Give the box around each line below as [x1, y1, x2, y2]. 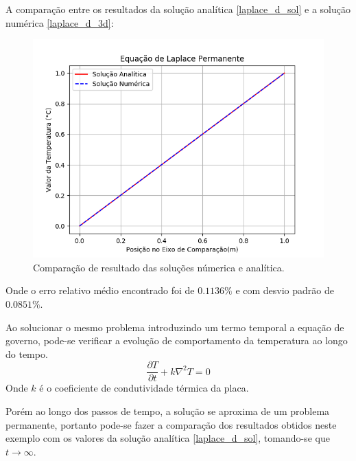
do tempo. [5, 346, 48, 361]
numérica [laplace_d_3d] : [5, 15, 114, 30]
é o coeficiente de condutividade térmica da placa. [39, 381, 249, 395]
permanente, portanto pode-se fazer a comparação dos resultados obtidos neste [5, 417, 337, 431]
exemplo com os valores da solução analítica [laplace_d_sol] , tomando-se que [5, 431, 330, 445]
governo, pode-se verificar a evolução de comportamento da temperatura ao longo [5, 333, 348, 348]
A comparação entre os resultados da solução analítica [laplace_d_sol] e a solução [5, 2, 351, 16]
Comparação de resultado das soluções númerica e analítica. [33, 260, 285, 274]
